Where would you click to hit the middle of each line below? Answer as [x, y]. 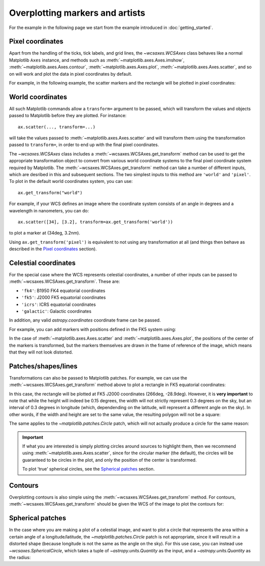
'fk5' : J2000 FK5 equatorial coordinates [64, 298]
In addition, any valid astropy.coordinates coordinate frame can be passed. [85, 320]
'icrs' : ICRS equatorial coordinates [59, 304]
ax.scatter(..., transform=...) [57, 127]
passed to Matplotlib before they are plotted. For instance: [68, 116]
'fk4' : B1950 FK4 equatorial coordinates [63, 291]
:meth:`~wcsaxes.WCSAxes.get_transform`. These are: [65, 282]
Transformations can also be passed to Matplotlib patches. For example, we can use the [98, 378]
